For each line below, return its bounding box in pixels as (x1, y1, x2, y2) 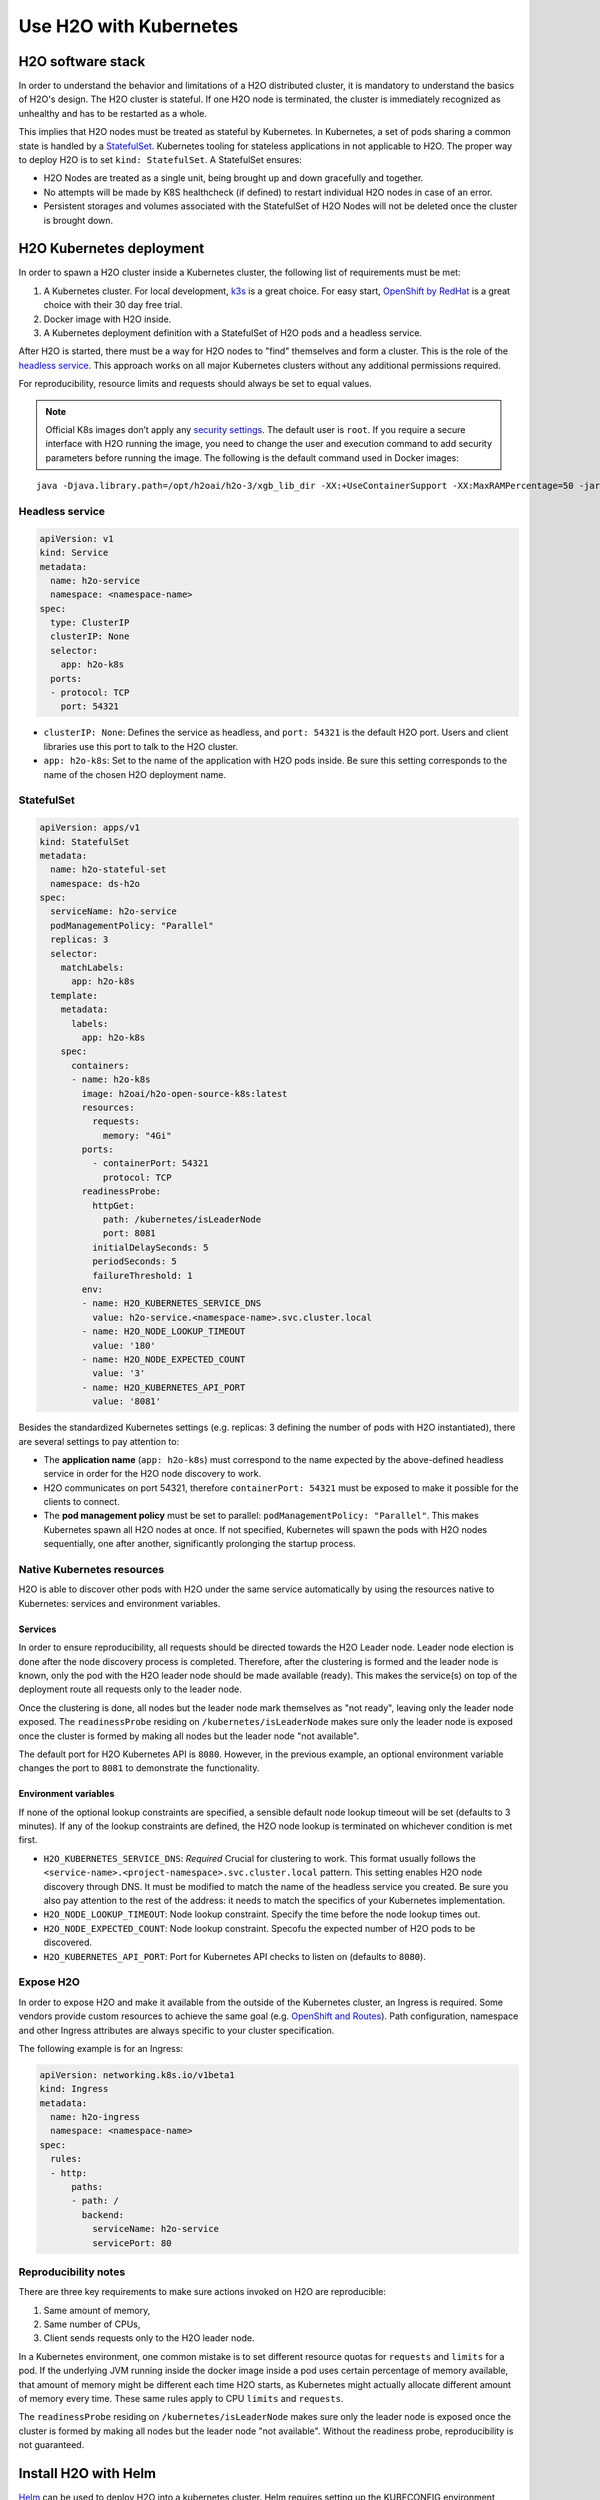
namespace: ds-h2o (50, 878, 140, 889)
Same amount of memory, (43, 2304, 151, 2316)
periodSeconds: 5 (91, 1256, 177, 1267)
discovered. (43, 1936, 93, 1949)
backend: (81, 2209, 125, 2220)
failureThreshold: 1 (91, 1270, 194, 1281)
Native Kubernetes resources (18, 1563, 165, 1576)
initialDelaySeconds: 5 (91, 1241, 209, 1253)
